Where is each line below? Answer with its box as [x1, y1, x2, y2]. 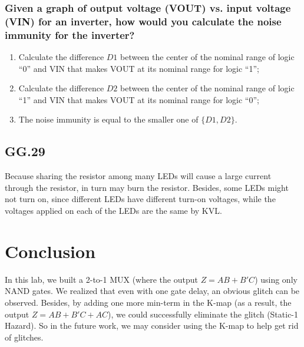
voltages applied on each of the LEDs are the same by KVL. [5, 204, 222, 217]
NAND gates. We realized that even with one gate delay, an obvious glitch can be [5, 285, 300, 297]
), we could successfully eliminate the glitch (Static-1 [108, 308, 299, 320]
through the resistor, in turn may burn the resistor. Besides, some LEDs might [5, 181, 289, 193]
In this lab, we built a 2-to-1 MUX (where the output [5, 273, 198, 285]
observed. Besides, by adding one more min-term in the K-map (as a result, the [5, 296, 292, 308]
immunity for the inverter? [5, 27, 135, 42]
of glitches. [5, 331, 44, 343]
